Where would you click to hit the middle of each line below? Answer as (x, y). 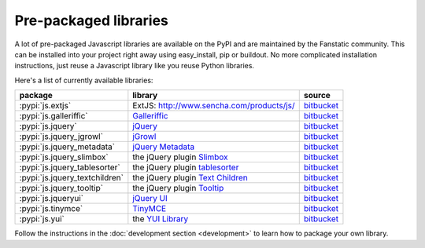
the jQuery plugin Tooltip (178, 188)
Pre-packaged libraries (92, 20)
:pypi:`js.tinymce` (51, 209)
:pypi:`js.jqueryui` (52, 199)
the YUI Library (161, 219)
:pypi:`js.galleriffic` (54, 116)
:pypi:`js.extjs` (45, 106)
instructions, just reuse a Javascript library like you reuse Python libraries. (135, 66)
